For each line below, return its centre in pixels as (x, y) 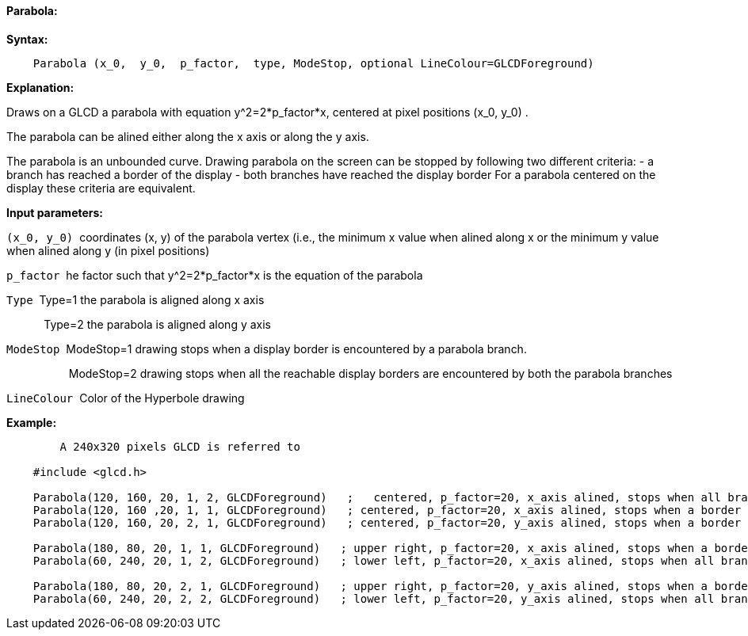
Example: (32, 422)
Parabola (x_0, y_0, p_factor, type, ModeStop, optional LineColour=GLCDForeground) (313, 63)
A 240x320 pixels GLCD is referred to (180, 446)
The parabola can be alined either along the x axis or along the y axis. (188, 136)
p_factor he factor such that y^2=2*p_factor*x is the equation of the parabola (215, 275)
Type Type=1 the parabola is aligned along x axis (135, 299)
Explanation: (40, 87)
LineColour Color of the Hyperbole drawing (126, 398)
